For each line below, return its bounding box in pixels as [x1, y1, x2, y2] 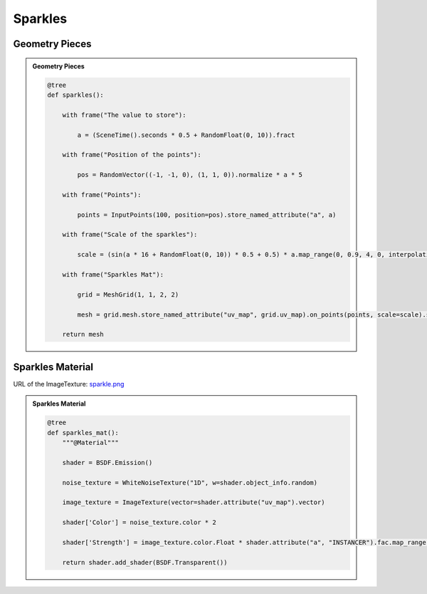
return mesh [62, 330, 105, 339]
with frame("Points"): [62, 190, 142, 199]
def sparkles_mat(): [47, 429, 119, 436]
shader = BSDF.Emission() [62, 459, 153, 466]
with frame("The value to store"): [62, 111, 186, 119]
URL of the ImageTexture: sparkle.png [13, 379, 125, 388]
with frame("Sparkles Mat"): [62, 270, 164, 278]
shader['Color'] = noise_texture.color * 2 [62, 518, 216, 527]
